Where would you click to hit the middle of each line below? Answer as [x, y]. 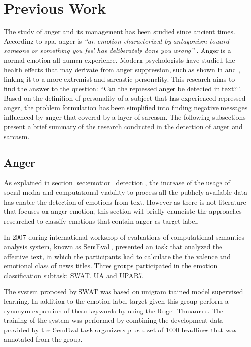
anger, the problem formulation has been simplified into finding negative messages [126, 107]
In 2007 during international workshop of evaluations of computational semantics [124, 237]
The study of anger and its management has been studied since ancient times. [119, 31]
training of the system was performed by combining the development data [114, 320]
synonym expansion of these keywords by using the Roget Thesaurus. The [114, 310]
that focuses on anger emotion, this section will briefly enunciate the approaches [123, 211]
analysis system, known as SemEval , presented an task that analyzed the [113, 247]
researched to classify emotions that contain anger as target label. [102, 220]
